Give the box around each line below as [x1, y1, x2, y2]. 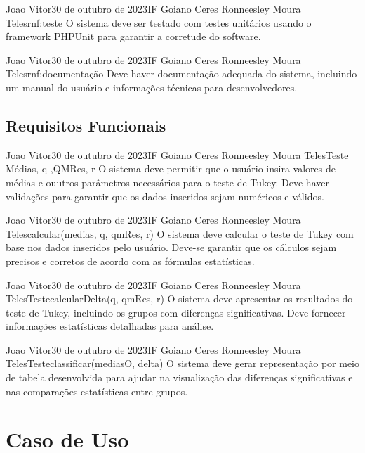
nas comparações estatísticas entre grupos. [6, 383, 188, 398]
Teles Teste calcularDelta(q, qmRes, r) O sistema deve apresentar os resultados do [6, 291, 353, 306]
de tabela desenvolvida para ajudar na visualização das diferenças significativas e [6, 370, 353, 385]
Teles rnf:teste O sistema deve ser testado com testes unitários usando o [6, 15, 312, 30]
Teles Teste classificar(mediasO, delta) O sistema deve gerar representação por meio [6, 356, 360, 371]
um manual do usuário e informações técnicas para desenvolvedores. [6, 79, 298, 94]
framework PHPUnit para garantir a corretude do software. [6, 29, 261, 44]
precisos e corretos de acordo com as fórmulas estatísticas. [6, 253, 255, 268]
